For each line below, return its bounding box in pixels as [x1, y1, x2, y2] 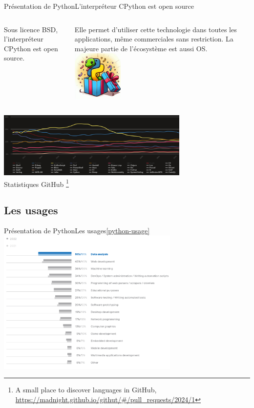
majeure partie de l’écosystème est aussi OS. [74, 43, 208, 53]
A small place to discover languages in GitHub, [15, 385, 157, 395]
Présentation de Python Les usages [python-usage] [4, 225, 150, 236]
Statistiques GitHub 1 [4, 177, 69, 189]
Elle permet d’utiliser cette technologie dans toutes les [74, 24, 237, 34]
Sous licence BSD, [4, 24, 58, 34]
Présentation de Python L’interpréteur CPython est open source [4, 1, 194, 11]
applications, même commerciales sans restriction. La [74, 34, 233, 44]
